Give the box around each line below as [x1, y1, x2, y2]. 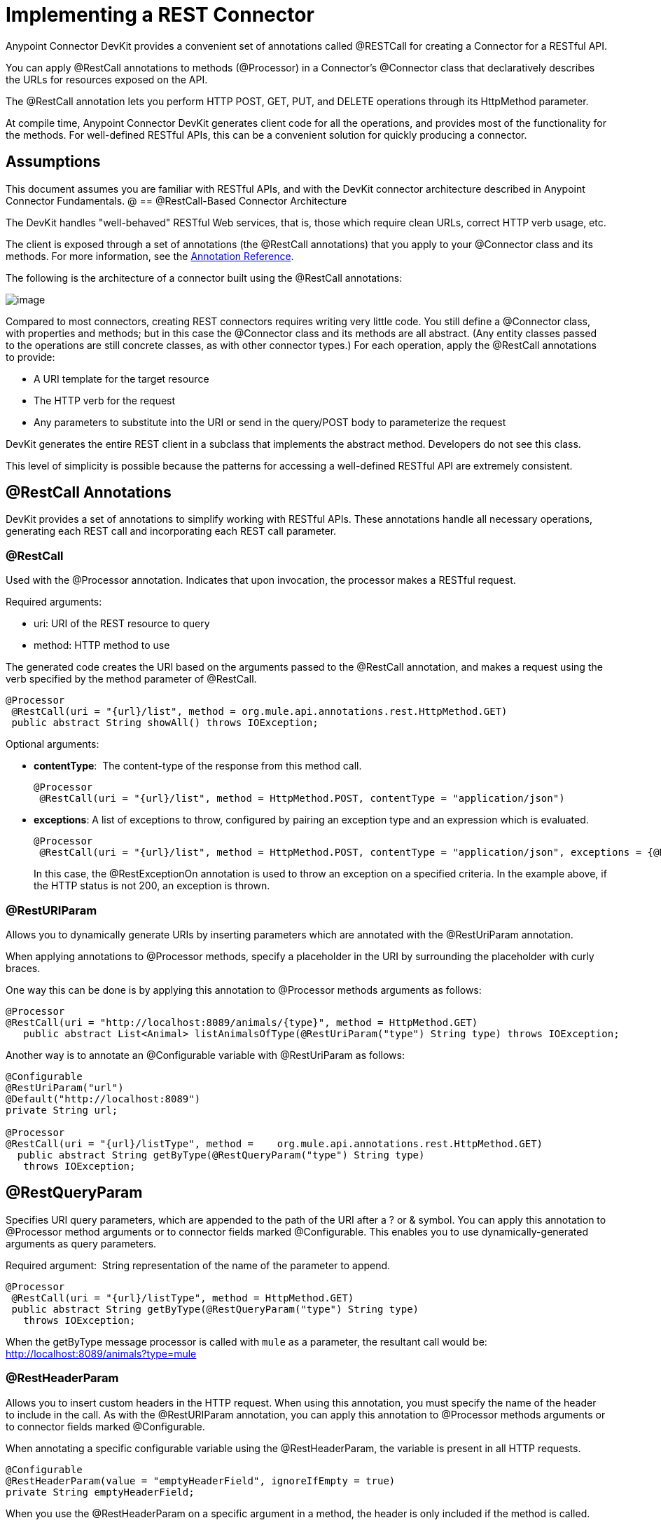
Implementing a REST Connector [6, 3, 314, 27]
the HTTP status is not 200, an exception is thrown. [34, 880, 270, 892]
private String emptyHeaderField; [6, 1486, 195, 1498]
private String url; [6, 1104, 118, 1116]
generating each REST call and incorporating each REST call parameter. [6, 525, 337, 538]
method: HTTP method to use [34, 639, 170, 652]
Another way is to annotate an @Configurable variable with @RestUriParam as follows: [6, 1048, 405, 1061]
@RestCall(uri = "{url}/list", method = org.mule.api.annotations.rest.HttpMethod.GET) [11, 706, 508, 718]
